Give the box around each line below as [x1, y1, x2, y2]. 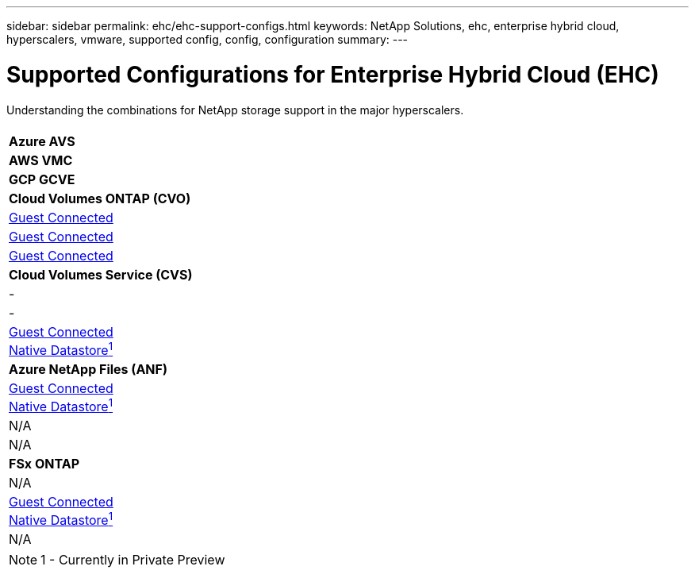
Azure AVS [9, 133, 75, 149]
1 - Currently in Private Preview [40, 552, 225, 568]
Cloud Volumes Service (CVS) [9, 266, 193, 283]
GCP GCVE [9, 171, 75, 187]
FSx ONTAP [9, 456, 80, 472]
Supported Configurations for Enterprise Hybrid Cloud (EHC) [6, 60, 659, 88]
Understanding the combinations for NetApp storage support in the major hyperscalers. [6, 102, 464, 117]
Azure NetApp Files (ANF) [9, 360, 167, 377]
